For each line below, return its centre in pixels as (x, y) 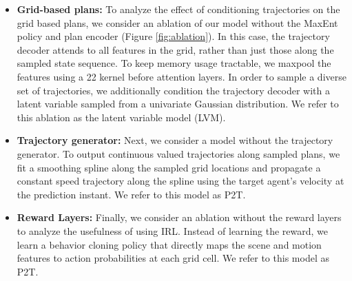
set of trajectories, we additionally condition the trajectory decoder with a (173, 90)
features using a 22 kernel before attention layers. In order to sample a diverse (182, 76)
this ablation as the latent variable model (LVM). (121, 117)
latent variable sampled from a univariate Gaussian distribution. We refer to (178, 104)
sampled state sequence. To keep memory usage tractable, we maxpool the (174, 63)
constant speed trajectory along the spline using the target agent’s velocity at (180, 181)
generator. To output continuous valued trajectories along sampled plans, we (178, 153)
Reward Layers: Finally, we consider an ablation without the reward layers (179, 217)
